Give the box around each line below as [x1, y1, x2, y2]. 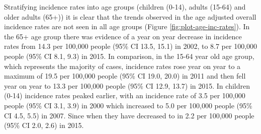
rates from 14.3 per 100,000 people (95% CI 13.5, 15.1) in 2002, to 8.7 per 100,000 [4, 41, 257, 51]
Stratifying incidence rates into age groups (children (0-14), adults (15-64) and [4, 2, 246, 12]
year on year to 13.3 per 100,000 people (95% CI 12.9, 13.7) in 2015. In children [4, 80, 250, 91]
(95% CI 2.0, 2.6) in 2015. [4, 120, 84, 130]
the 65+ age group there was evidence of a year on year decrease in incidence [4, 31, 242, 41]
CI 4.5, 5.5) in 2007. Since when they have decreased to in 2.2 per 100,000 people [4, 110, 254, 120]
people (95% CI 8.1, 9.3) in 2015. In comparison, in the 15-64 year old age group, [4, 50, 254, 61]
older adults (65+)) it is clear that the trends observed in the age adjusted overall [4, 11, 256, 22]
